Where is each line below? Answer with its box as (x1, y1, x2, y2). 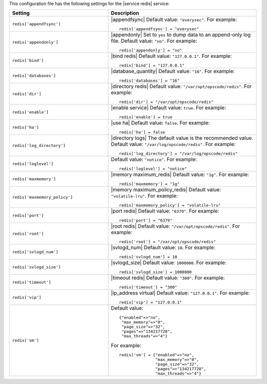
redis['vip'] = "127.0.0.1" (119, 300, 182, 305)
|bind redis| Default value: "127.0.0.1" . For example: (111, 52, 232, 59)
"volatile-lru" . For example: (111, 192, 178, 199)
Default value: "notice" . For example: (111, 156, 197, 163)
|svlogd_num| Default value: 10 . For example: (111, 244, 216, 251)
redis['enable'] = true (119, 114, 173, 120)
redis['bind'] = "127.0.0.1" (119, 63, 185, 68)
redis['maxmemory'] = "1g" (119, 181, 180, 187)
